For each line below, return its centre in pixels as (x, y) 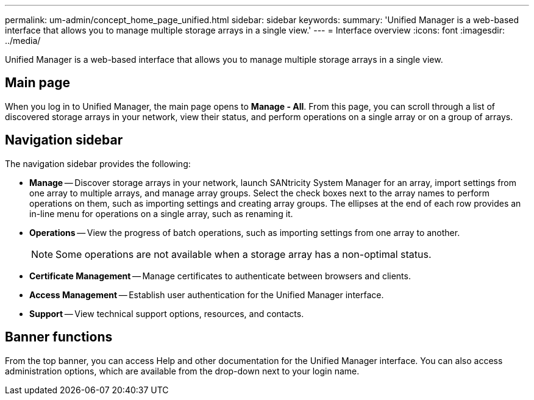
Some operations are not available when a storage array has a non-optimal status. (244, 254)
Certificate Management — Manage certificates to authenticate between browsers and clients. (220, 276)
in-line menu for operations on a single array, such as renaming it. (161, 213)
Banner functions (59, 337)
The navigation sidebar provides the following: (98, 163)
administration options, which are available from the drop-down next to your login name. (182, 371)
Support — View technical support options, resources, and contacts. (167, 313)
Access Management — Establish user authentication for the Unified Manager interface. (207, 295)
